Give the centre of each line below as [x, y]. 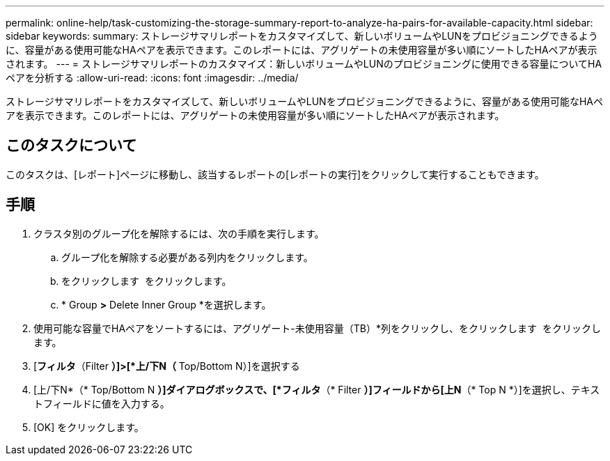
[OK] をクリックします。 [89, 427]
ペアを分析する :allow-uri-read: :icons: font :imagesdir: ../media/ [152, 78]
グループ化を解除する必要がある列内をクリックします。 [187, 257]
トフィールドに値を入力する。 [102, 403]
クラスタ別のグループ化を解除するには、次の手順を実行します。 [179, 233]
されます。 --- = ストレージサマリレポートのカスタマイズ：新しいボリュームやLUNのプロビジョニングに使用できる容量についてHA [304, 64]
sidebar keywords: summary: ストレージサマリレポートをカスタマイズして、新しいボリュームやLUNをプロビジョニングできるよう [302, 36]
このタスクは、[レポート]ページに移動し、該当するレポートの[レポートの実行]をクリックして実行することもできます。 [275, 174]
